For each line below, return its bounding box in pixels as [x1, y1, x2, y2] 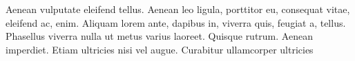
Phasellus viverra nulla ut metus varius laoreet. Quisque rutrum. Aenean [6, 29, 313, 43]
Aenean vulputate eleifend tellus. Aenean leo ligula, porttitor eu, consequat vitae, [6, 2, 350, 16]
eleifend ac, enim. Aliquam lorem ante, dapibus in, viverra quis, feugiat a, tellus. [6, 15, 346, 29]
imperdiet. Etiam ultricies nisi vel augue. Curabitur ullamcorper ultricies [6, 42, 314, 56]
